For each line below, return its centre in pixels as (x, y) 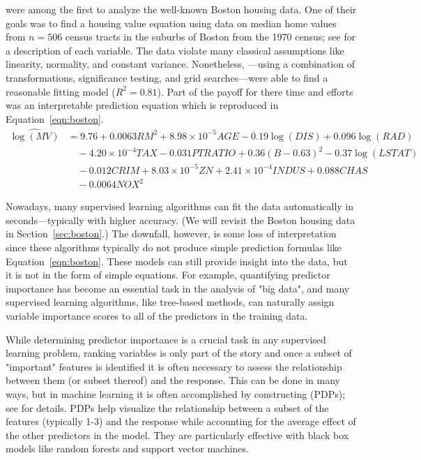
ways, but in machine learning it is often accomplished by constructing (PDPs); (176, 393)
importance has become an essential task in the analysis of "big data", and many (178, 288)
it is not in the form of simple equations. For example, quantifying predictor (168, 275)
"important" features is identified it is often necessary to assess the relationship (174, 366)
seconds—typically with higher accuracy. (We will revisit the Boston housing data (181, 220)
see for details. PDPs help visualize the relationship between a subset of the (167, 407)
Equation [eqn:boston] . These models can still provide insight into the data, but (177, 261)
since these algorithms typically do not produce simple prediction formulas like (174, 247)
